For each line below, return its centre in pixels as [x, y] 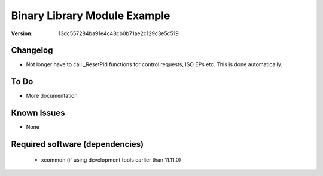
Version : [22, 33]
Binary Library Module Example [91, 16]
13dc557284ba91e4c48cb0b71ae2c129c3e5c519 [118, 33]
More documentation [52, 96]
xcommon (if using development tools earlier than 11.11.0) [111, 160]
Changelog [32, 50]
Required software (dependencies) [77, 144]
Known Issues [38, 113]
